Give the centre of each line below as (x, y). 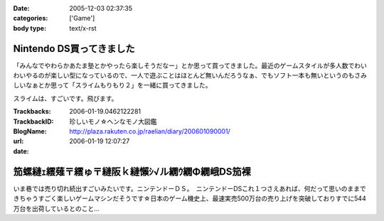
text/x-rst (83, 28)
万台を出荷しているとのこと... (56, 208)
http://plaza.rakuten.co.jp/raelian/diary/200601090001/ (150, 131)
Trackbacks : (32, 112)
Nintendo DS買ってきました (74, 49)
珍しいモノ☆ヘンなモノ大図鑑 (113, 122)
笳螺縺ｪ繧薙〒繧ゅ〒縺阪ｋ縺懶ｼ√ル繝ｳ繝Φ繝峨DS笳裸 (132, 172)
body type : (30, 28)
